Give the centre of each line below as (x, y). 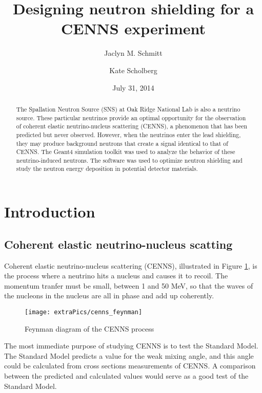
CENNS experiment (133, 28)
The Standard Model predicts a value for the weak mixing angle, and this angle (129, 355)
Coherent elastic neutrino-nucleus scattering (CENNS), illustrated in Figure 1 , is (131, 265)
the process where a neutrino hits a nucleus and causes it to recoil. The (116, 276)
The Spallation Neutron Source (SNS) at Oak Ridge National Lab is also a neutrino (128, 109)
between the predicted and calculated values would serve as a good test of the (126, 375)
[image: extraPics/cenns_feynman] (84, 312)
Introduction (50, 212)
